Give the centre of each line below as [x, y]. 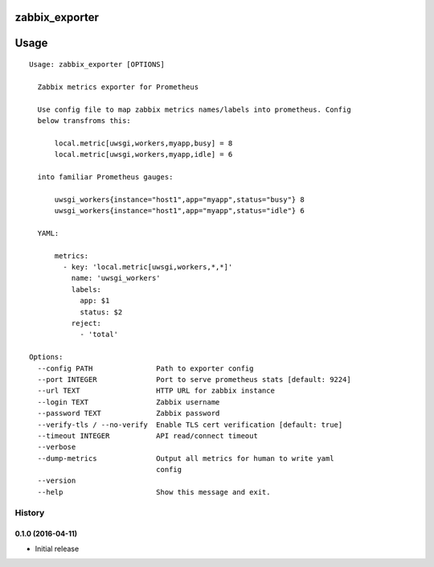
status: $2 [101, 312]
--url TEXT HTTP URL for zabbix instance [156, 391]
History [30, 512]
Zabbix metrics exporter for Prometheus [118, 87]
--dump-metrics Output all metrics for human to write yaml [186, 458]
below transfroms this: [84, 120]
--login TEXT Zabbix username [129, 402]
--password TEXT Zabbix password [129, 413]
